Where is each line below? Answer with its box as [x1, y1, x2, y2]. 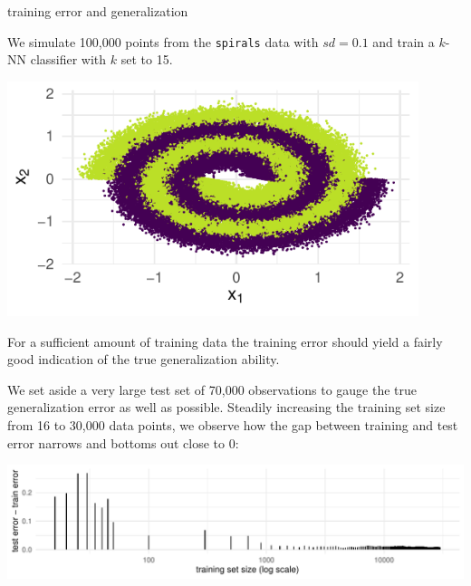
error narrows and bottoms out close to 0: [7, 433, 239, 452]
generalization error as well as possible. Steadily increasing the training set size [7, 398, 446, 417]
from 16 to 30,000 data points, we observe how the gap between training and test [7, 416, 458, 434]
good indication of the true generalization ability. [7, 350, 280, 369]
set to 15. [120, 50, 173, 69]
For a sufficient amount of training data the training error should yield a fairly [7, 331, 443, 351]
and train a [372, 32, 435, 51]
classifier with [30, 50, 107, 69]
